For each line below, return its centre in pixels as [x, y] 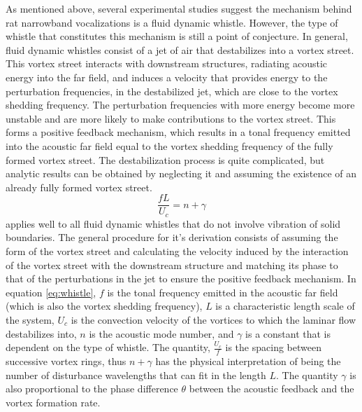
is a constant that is [288, 333]
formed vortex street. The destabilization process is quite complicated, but [165, 159]
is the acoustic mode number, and [161, 333]
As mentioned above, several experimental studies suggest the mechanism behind [179, 8]
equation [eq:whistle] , [51, 292]
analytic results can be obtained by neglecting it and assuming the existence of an [181, 173]
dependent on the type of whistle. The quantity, [108, 347]
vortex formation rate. [53, 402]
